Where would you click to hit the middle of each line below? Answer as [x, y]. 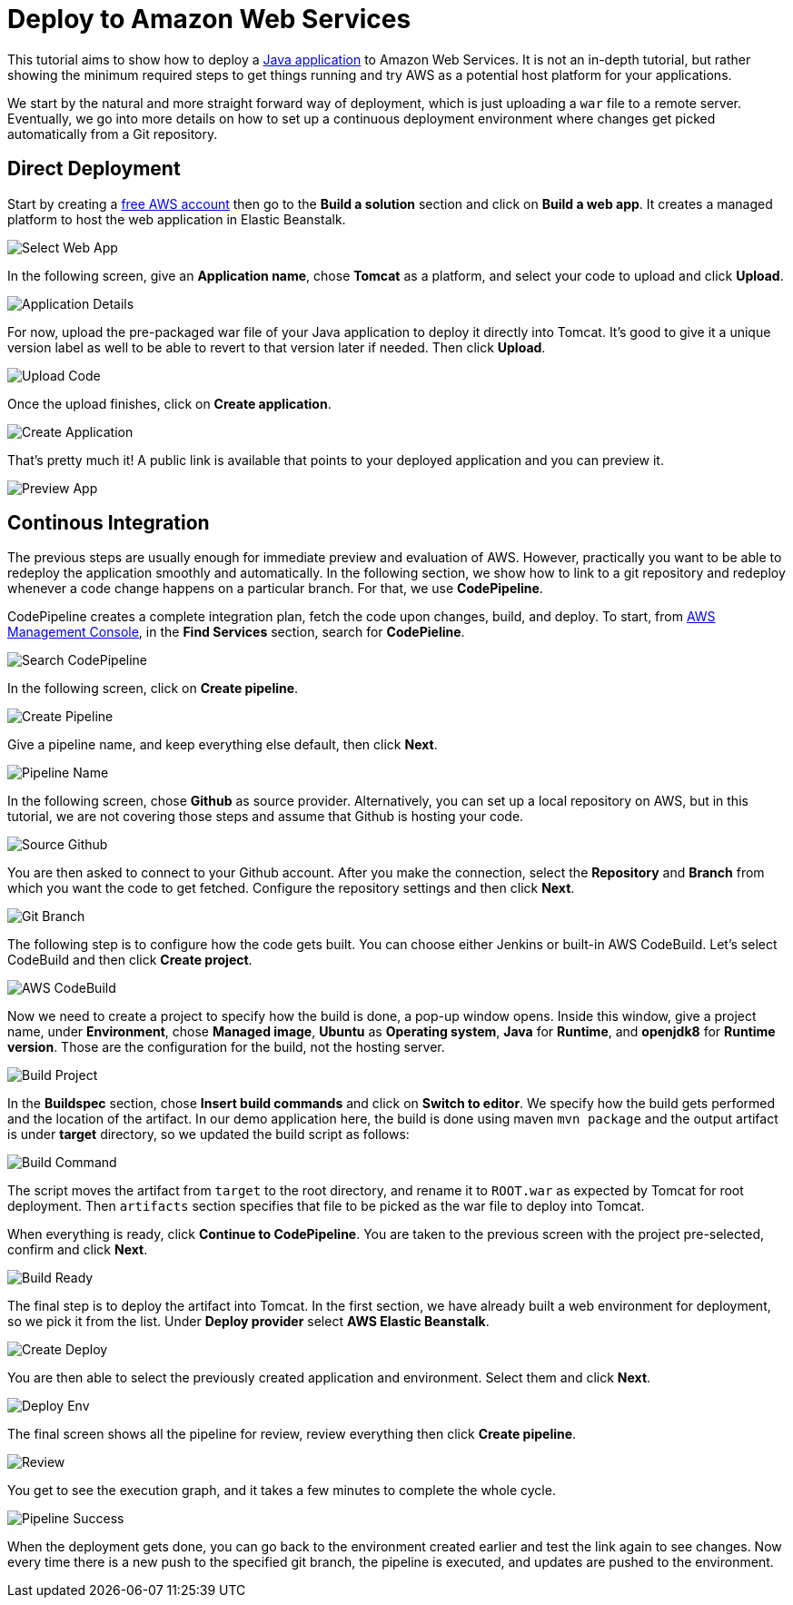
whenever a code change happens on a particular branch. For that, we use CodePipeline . [275, 589]
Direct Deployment [94, 169]
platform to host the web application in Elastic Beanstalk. [177, 219]
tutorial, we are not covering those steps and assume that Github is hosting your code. [266, 817]
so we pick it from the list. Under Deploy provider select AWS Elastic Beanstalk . [248, 1322]
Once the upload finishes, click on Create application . [169, 403]
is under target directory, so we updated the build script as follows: [208, 1134]
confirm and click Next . [78, 1250]
